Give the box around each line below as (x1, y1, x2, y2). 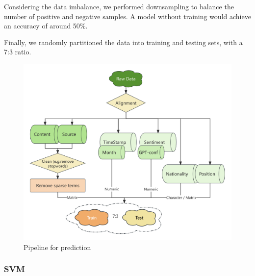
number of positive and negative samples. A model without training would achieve (4, 11, 251, 21)
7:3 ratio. (4, 47, 31, 57)
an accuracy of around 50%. (4, 21, 88, 31)
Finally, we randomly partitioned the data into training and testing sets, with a (4, 37, 243, 47)
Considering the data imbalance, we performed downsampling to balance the (4, 1, 234, 11)
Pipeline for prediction (24, 242, 91, 252)
